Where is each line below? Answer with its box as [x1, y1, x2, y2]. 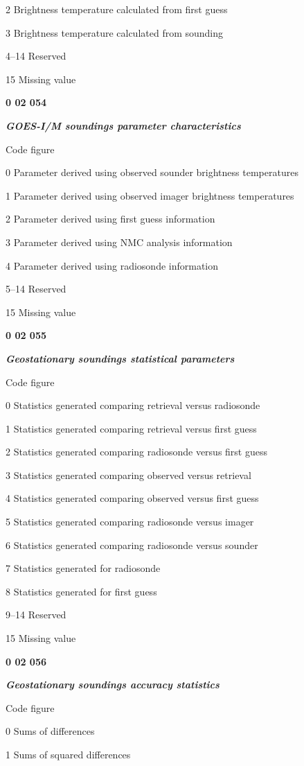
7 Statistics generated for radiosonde [6, 561, 161, 575]
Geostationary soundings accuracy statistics [6, 677, 220, 692]
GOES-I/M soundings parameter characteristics [6, 118, 241, 132]
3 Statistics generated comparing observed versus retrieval [6, 467, 251, 482]
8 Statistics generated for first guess [6, 584, 157, 598]
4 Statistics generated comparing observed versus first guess [6, 491, 259, 505]
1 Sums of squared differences [6, 747, 131, 761]
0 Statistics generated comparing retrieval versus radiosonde [6, 398, 260, 412]
